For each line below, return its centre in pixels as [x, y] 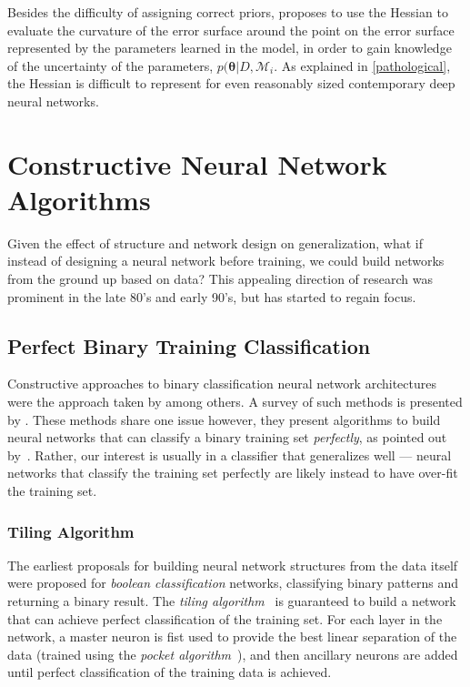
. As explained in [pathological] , [362, 65]
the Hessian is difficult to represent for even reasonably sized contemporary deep [231, 83]
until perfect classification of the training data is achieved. [170, 672]
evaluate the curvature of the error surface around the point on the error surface [231, 30]
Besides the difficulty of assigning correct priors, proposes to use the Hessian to [228, 12]
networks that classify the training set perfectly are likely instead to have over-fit [233, 473]
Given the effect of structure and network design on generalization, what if [215, 242]
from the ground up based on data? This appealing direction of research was [220, 279]
